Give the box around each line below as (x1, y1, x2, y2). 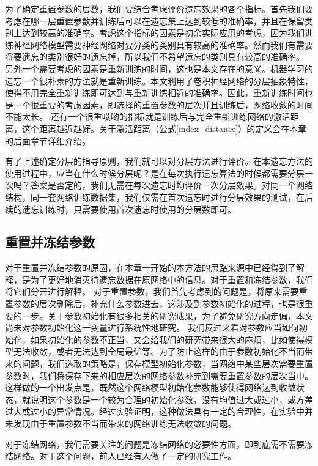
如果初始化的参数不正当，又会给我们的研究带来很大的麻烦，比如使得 (30, 333, 305, 346)
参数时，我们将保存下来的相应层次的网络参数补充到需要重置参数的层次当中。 (5, 369, 313, 382)
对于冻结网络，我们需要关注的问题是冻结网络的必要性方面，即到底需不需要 (5, 437, 305, 450)
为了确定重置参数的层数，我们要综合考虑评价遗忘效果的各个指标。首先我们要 (5, 2, 313, 15)
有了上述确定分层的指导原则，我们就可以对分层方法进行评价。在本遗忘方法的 (5, 155, 313, 168)
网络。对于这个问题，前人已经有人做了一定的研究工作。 (13, 449, 236, 462)
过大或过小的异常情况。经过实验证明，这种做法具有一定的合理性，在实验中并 (5, 405, 313, 418)
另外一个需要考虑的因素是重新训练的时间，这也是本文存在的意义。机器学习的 (5, 62, 313, 75)
